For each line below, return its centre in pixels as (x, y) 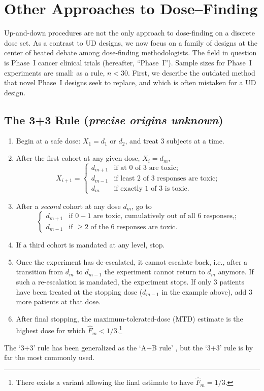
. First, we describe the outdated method (192, 72)
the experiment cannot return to (155, 272)
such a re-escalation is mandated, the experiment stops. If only (114, 282)
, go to (142, 206)
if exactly (128, 188)
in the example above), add (204, 291)
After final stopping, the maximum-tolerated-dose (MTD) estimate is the (129, 318)
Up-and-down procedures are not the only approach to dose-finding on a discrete (129, 33)
